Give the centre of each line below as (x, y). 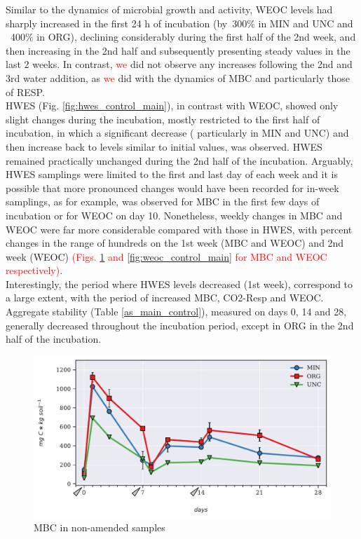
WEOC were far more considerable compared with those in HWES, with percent (179, 229)
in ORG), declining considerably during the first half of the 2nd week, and (196, 37)
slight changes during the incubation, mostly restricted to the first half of (163, 119)
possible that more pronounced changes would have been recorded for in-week (172, 187)
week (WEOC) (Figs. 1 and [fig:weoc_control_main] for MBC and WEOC (166, 256)
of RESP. (25, 91)
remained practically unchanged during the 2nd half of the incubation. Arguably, (179, 160)
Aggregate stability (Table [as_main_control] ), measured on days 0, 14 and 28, (176, 312)
